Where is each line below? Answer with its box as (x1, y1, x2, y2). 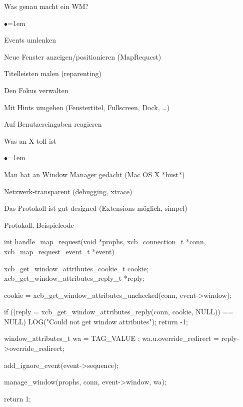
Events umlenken (4, 35, 56, 45)
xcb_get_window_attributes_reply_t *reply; (4, 273, 145, 283)
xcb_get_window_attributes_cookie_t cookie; (4, 263, 149, 273)
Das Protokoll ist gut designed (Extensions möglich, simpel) (4, 203, 187, 213)
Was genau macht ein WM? (4, 1, 89, 11)
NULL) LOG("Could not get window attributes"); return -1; (4, 316, 188, 326)
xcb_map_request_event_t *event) (4, 246, 114, 256)
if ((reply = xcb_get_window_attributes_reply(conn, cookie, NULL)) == (4, 306, 234, 317)
